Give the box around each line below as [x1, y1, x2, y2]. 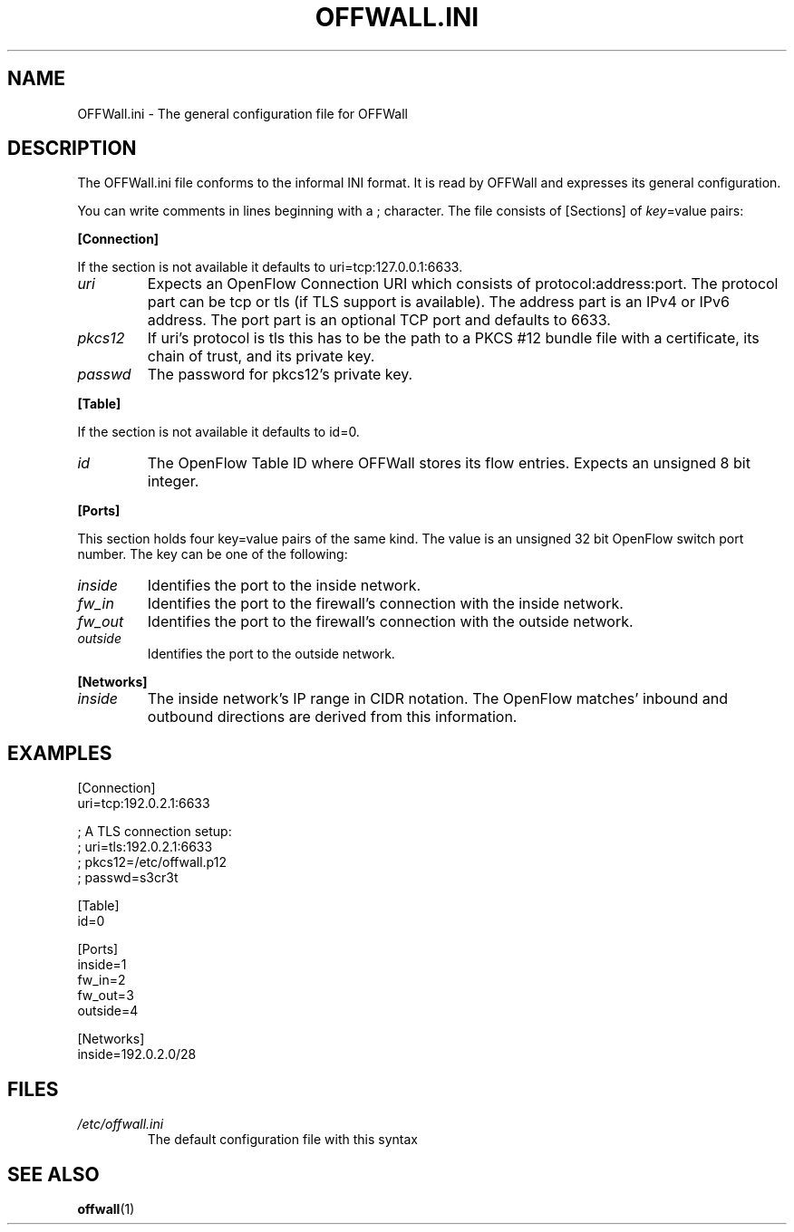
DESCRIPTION [7, 137, 137, 160]
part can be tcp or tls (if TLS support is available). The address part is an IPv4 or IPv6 [147, 293, 730, 312]
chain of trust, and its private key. [147, 347, 375, 366]
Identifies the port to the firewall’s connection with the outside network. [147, 612, 634, 631]
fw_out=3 [77, 987, 134, 1004]
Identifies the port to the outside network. [147, 646, 395, 662]
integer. [147, 472, 199, 491]
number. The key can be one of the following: [77, 546, 348, 563]
